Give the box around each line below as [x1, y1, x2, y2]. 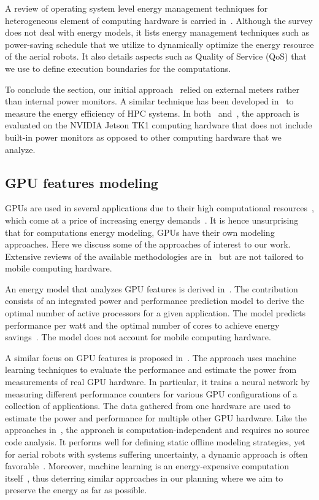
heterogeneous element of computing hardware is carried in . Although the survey [5, 14, 313, 26]
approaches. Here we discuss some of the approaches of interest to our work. [5, 238, 291, 251]
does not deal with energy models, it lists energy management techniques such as [5, 26, 310, 39]
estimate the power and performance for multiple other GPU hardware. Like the [5, 411, 307, 424]
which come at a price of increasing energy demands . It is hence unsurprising [5, 213, 299, 226]
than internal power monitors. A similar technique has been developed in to [5, 95, 294, 107]
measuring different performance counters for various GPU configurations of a [5, 387, 298, 400]
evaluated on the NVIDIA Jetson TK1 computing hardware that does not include [5, 119, 312, 131]
